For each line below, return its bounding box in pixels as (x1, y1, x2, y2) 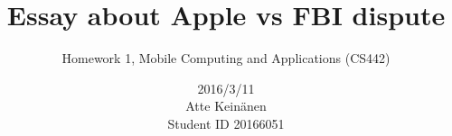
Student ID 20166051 (167, 113, 285, 132)
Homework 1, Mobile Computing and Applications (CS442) (61, 49, 391, 68)
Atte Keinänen (185, 96, 267, 115)
